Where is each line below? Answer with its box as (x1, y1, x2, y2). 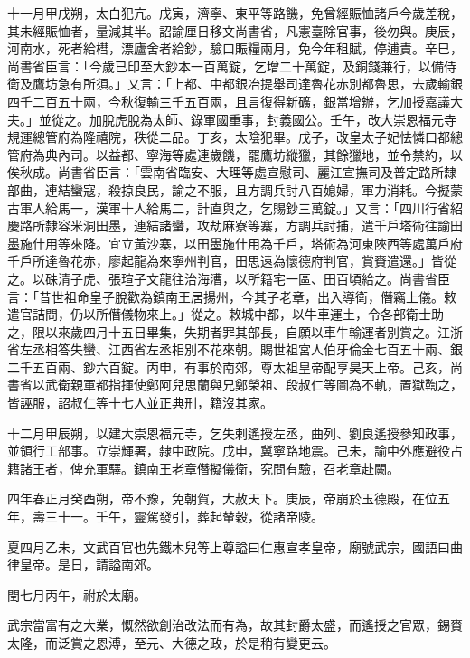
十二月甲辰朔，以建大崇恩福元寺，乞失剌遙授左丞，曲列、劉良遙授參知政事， (7, 423, 463, 442)
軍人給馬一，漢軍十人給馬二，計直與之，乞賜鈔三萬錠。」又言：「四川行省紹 (19, 198, 463, 217)
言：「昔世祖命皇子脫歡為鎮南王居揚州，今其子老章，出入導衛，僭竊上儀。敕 (7, 287, 456, 305)
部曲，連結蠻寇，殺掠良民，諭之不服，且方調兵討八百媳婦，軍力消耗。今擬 (7, 180, 450, 199)
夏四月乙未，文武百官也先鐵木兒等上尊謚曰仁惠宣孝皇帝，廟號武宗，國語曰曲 (7, 537, 463, 556)
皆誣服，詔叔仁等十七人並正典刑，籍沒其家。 (7, 393, 273, 412)
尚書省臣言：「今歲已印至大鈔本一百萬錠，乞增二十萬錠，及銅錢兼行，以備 (7, 56, 444, 75)
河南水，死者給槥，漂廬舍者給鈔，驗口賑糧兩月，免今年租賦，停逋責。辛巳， (7, 39, 463, 58)
